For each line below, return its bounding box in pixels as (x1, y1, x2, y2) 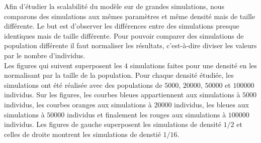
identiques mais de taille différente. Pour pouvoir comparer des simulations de (4, 30, 244, 41)
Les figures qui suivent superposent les (4, 60, 122, 70)
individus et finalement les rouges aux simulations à (66, 109, 226, 119)
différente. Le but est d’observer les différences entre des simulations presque (4, 21, 239, 31)
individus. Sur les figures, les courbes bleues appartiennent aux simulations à (4, 89, 240, 100)
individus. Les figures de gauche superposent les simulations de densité (4, 119, 221, 129)
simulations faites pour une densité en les (130, 60, 257, 70)
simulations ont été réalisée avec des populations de (4, 79, 162, 90)
